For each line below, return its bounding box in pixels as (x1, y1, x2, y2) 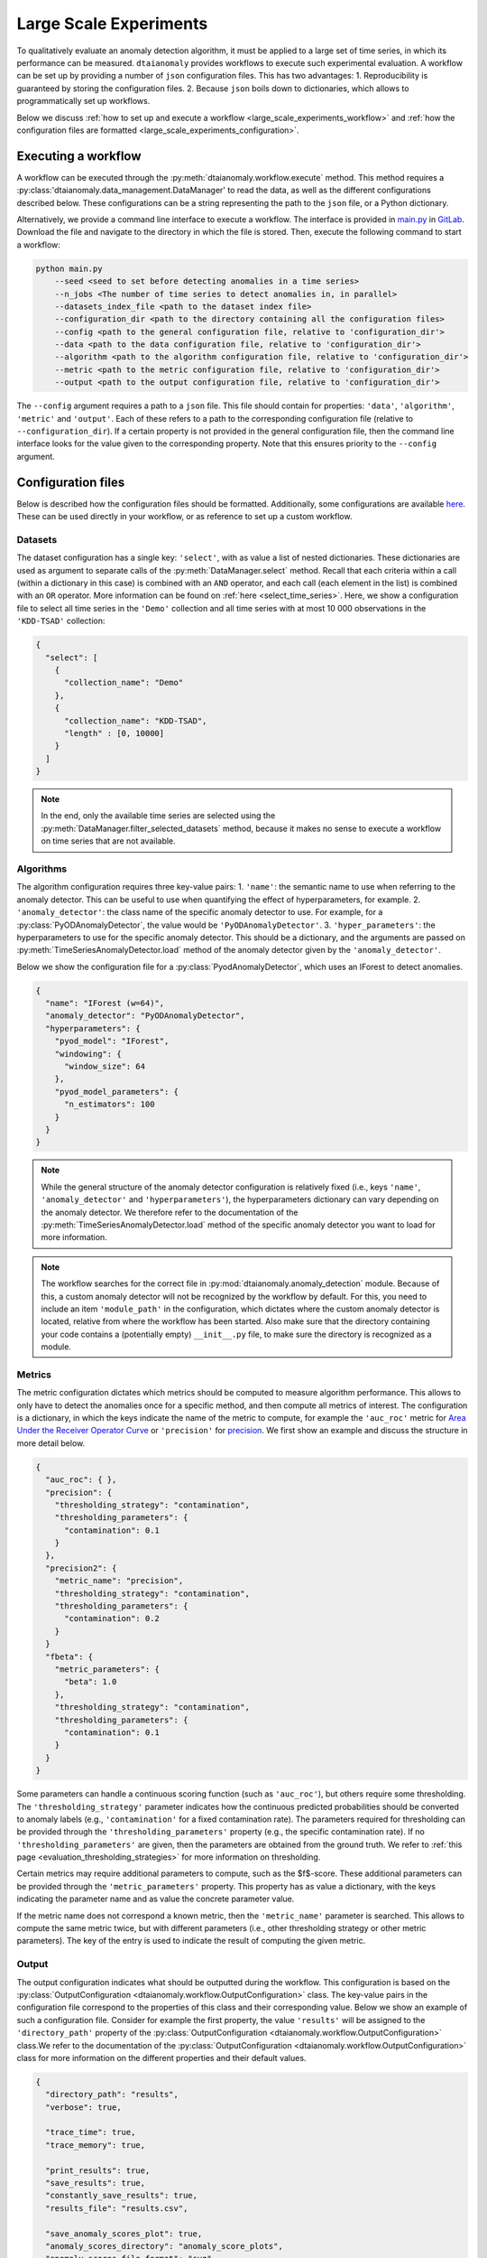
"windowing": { (54, 1049, 122, 1059)
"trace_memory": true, (45, 2140, 146, 2150)
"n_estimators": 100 (64, 1099, 155, 1110)
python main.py (35, 263, 103, 274)
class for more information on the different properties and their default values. (16, 2052, 307, 2063)
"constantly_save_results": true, (45, 2190, 198, 2201)
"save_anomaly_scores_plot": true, (45, 2228, 203, 2239)
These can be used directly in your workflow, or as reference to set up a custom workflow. (16, 511, 353, 522)
